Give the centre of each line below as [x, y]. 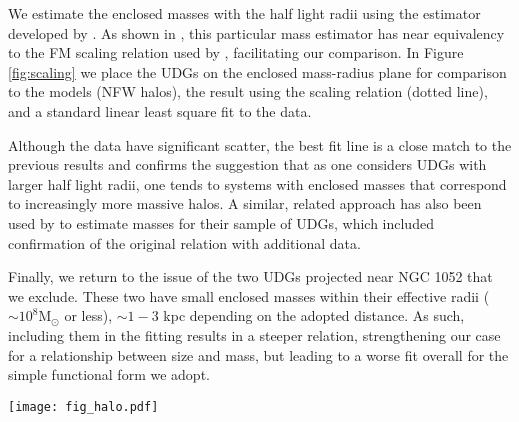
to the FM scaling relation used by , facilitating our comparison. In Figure [236, 52]
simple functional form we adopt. [109, 374]
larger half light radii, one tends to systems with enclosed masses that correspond [257, 183]
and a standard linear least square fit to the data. [160, 110]
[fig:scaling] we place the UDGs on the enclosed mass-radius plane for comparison [257, 71]
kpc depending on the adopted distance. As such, [314, 315]
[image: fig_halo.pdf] [83, 406]
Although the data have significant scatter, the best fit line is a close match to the [260, 144]
